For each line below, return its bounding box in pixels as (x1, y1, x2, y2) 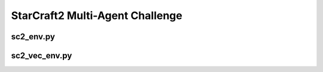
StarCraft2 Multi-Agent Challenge (11, 9, 182, 22)
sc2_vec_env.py (11, 51, 72, 61)
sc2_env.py (11, 32, 55, 42)
